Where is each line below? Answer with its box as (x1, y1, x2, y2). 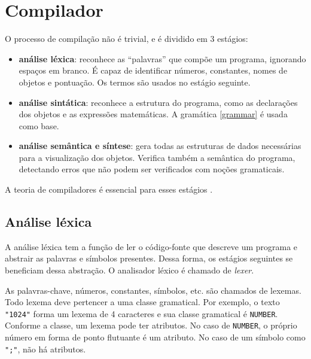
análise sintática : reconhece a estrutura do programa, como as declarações (19, 96, 298, 108)
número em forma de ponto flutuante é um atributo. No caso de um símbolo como (5, 331, 306, 343)
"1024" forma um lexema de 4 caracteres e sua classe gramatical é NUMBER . (5, 307, 278, 320)
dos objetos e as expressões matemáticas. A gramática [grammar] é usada (19, 108, 288, 120)
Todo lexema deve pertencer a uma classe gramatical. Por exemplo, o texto (5, 296, 280, 308)
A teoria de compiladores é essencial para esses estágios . (5, 183, 213, 196)
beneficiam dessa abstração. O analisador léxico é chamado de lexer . (5, 264, 254, 276)
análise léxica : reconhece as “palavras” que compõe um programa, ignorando (19, 52, 306, 65)
